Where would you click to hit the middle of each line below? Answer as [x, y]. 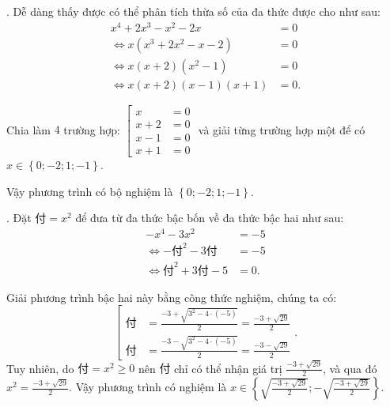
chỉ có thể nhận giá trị [228, 368]
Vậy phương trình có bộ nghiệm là [90, 191]
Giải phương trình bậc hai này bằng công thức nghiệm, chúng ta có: [172, 297]
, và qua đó [350, 368]
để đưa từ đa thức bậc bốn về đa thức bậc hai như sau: [210, 218]
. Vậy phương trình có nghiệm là [148, 387]
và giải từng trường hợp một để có [282, 129]
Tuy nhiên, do [40, 368]
